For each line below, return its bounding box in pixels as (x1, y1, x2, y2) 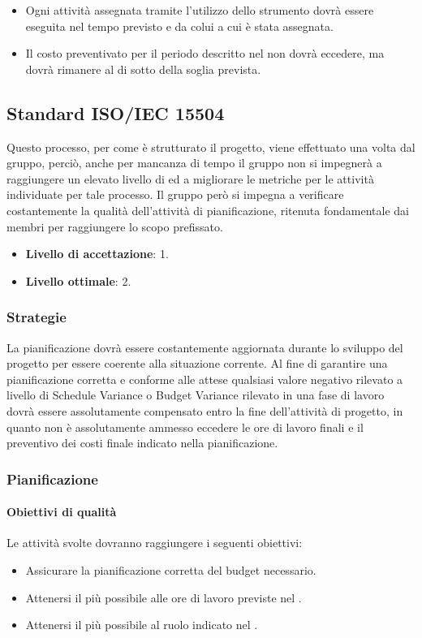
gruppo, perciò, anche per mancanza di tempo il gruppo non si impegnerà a (6, 154, 382, 171)
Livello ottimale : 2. (25, 272, 131, 289)
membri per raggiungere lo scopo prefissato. (6, 218, 223, 235)
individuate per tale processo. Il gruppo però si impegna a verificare (6, 186, 344, 203)
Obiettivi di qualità (6, 503, 117, 520)
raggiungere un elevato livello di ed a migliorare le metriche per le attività (6, 170, 374, 187)
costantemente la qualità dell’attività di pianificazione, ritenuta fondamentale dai (6, 201, 409, 218)
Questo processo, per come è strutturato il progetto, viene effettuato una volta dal (6, 138, 416, 155)
